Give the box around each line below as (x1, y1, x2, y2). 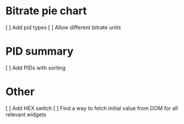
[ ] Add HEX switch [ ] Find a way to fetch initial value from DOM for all (5, 104, 178, 112)
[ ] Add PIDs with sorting (5, 64, 66, 71)
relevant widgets (5, 111, 46, 118)
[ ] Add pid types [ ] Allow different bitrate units (5, 24, 121, 31)
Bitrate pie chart (5, 4, 87, 18)
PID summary (5, 44, 74, 58)
